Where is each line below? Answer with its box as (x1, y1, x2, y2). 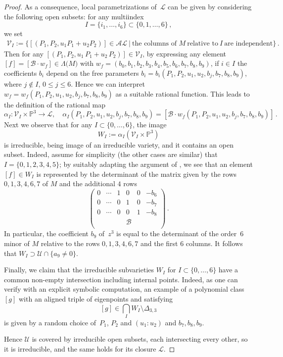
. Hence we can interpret (71, 79, 145, 89)
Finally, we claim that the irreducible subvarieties (4, 264, 154, 275)
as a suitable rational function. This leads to (115, 88, 250, 99)
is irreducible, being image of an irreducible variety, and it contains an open (4, 139, 234, 150)
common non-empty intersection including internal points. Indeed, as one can (4, 274, 238, 284)
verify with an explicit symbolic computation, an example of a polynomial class (4, 284, 244, 294)
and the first (140, 238, 178, 248)
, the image (132, 119, 167, 130)
